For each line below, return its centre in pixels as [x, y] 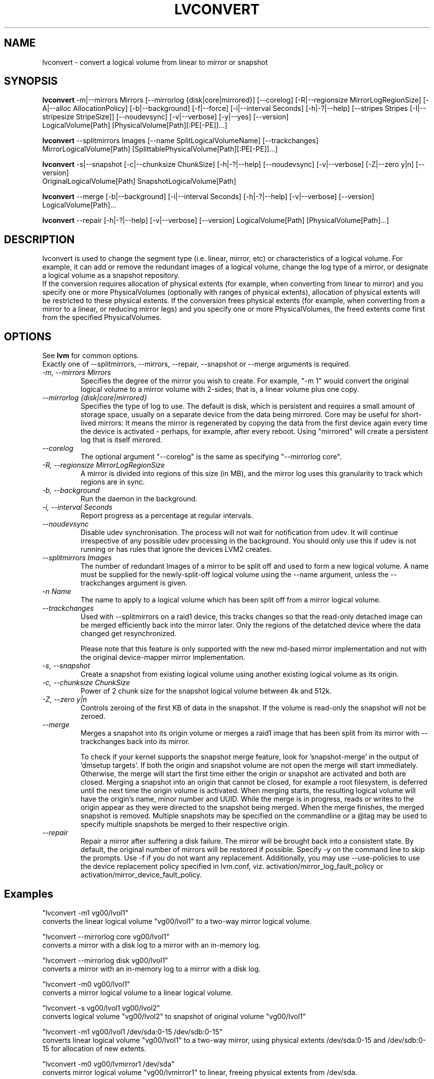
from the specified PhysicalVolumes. [102, 318]
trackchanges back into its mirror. [135, 742]
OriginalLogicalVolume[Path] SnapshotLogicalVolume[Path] [139, 181]
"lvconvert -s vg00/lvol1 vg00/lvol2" [101, 1008]
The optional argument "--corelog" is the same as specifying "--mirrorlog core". [211, 457]
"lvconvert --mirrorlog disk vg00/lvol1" [105, 960]
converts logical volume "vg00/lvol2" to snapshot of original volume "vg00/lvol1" [174, 1016]
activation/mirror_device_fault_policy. [141, 875]
